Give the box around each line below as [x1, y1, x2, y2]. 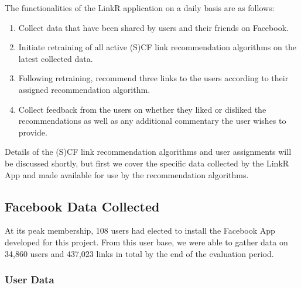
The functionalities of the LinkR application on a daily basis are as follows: [5, 2, 275, 13]
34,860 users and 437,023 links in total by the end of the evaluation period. [5, 247, 274, 259]
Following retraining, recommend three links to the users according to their [18, 72, 289, 84]
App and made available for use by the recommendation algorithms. [5, 168, 249, 181]
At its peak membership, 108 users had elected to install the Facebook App [5, 224, 275, 237]
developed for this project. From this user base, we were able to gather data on [5, 235, 288, 248]
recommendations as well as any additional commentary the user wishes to [18, 114, 286, 127]
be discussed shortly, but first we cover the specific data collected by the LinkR [5, 157, 289, 169]
